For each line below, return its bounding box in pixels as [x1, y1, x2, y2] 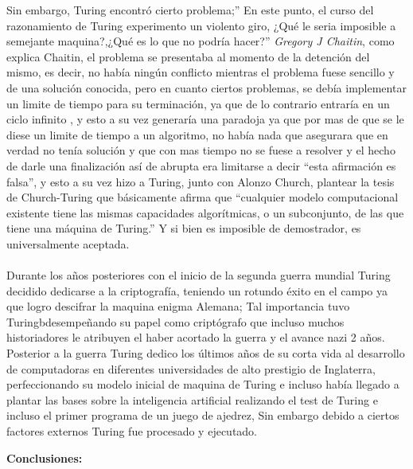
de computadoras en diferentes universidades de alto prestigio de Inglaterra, [6, 360, 376, 377]
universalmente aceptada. [6, 235, 130, 252]
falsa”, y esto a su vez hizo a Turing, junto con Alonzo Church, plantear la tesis [6, 173, 395, 190]
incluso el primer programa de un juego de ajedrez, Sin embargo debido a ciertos [6, 407, 399, 424]
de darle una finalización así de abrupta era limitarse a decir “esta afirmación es [6, 157, 396, 174]
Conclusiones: [6, 449, 83, 466]
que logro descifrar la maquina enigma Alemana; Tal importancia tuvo [6, 298, 350, 315]
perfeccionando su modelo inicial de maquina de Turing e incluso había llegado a [6, 376, 399, 393]
